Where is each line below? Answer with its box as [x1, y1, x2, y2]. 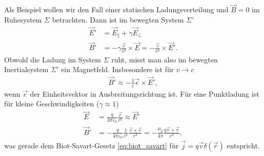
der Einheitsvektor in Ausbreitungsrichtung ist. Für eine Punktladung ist [30, 88, 259, 99]
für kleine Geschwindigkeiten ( [4, 98, 99, 109]
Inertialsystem [4, 64, 49, 75]
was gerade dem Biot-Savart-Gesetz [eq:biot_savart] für [4, 140, 179, 151]
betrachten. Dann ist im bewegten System [52, 14, 184, 25]
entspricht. [227, 140, 260, 151]
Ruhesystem [4, 14, 42, 25]
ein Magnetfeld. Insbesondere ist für [61, 64, 174, 75]
